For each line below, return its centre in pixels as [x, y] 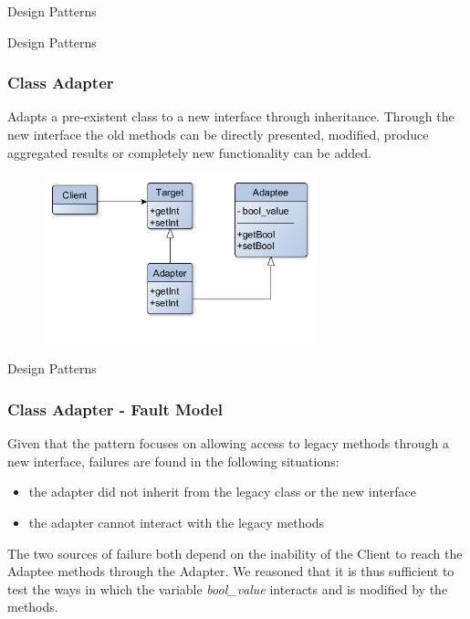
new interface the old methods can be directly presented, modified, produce [218, 134]
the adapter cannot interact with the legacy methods [177, 522]
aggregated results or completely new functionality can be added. [189, 152]
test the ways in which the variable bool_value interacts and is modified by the [228, 588]
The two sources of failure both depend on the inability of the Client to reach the [235, 553]
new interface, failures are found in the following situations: [173, 461]
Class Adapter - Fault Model [115, 409]
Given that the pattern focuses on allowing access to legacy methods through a [228, 443]
